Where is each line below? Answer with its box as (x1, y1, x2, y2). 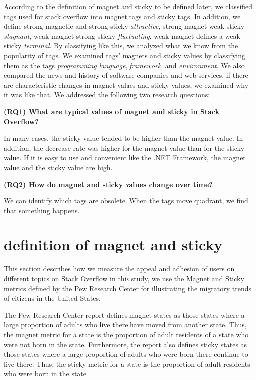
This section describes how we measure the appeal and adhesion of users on (4, 263, 235, 274)
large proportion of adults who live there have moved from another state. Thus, (4, 319, 247, 330)
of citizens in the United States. (4, 293, 101, 303)
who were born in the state (4, 368, 87, 379)
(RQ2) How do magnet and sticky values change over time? (4, 179, 213, 189)
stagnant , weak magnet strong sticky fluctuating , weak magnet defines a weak (4, 30, 240, 41)
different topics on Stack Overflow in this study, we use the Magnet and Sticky (4, 273, 244, 283)
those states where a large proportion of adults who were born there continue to (4, 349, 248, 359)
